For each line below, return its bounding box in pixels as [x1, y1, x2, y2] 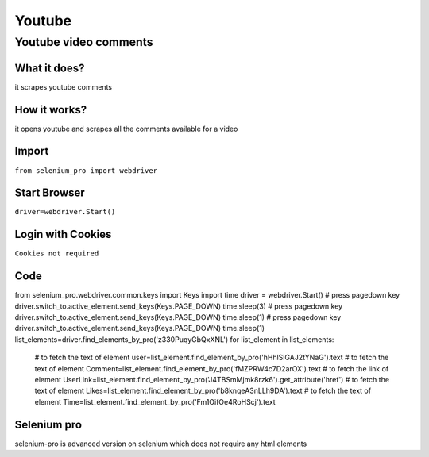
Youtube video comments [14, 35, 154, 49]
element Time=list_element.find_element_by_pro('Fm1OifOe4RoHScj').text [34, 397, 276, 406]
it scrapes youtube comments [14, 82, 113, 91]
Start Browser [14, 186, 85, 200]
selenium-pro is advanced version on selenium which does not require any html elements [14, 439, 307, 448]
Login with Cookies [14, 228, 112, 241]
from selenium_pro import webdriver [14, 166, 158, 175]
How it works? [14, 103, 87, 117]
